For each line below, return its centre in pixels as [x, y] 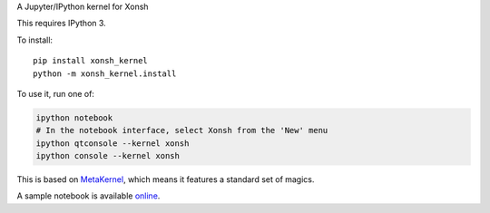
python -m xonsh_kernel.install [105, 73]
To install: [35, 40]
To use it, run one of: [56, 93]
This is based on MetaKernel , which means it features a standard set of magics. [166, 179]
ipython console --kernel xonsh [108, 156]
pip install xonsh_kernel [91, 61]
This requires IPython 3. [61, 24]
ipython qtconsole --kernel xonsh [113, 143]
